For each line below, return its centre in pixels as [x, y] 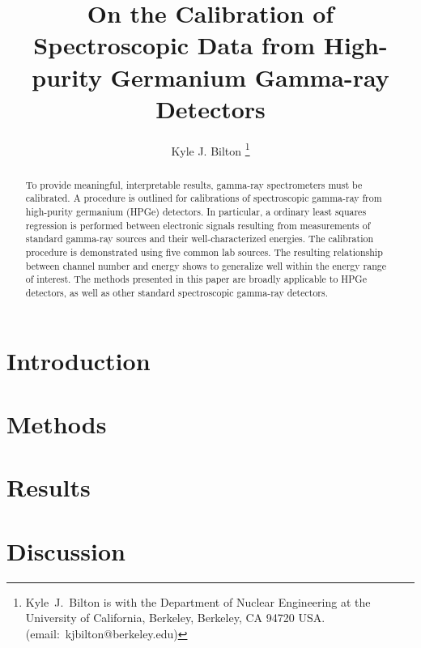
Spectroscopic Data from [174, 45]
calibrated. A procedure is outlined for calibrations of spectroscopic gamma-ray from [204, 198]
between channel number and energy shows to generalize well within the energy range [206, 265]
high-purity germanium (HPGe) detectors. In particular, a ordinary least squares [196, 212]
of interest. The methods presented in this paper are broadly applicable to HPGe [196, 279]
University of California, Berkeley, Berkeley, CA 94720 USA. [175, 618]
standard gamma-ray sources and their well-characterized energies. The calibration [200, 239]
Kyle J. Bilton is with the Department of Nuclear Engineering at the [198, 601]
